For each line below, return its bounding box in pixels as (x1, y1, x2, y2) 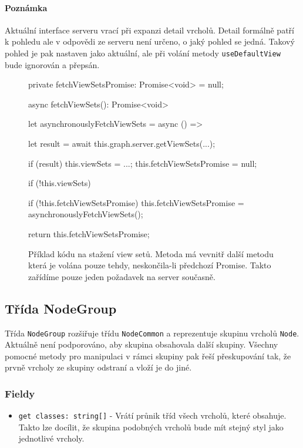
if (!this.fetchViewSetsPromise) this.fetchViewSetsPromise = (28, 196, 244, 208)
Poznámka (5, 1, 48, 14)
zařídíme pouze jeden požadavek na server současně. (28, 270, 216, 282)
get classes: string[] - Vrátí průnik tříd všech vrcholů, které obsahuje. (18, 409, 287, 422)
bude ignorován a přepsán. (5, 58, 100, 70)
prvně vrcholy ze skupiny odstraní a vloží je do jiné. (5, 361, 192, 373)
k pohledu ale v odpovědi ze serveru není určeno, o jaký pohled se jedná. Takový (5, 35, 295, 48)
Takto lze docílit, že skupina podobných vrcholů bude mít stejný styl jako (18, 420, 284, 433)
